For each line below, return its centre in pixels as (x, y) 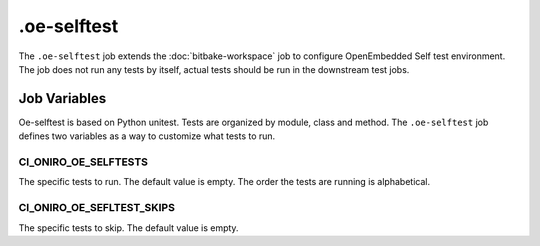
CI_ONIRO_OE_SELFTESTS (83, 162)
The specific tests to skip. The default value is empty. (128, 227)
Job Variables (62, 98)
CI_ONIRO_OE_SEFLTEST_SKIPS (96, 208)
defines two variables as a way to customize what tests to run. (147, 136)
